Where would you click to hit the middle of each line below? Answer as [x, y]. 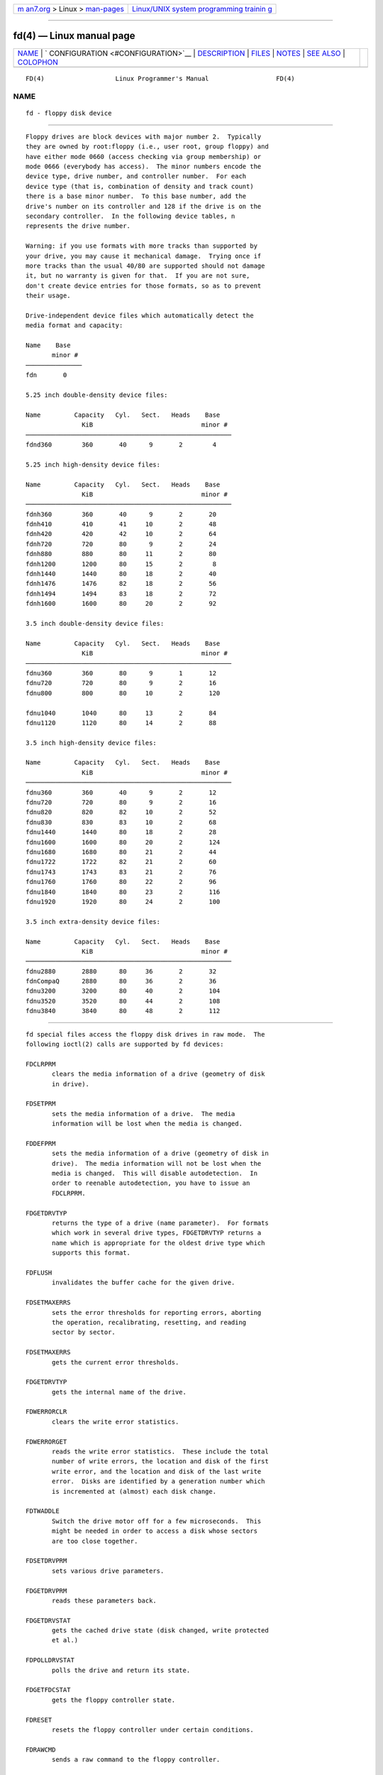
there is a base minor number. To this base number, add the [136, 196]
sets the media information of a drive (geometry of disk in [160, 1153]
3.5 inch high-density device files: [91, 743]
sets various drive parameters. [108, 1571]
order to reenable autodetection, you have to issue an [151, 1183]
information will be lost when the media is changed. [147, 1124]
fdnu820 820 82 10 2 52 [121, 812]
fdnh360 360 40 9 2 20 [121, 514]
